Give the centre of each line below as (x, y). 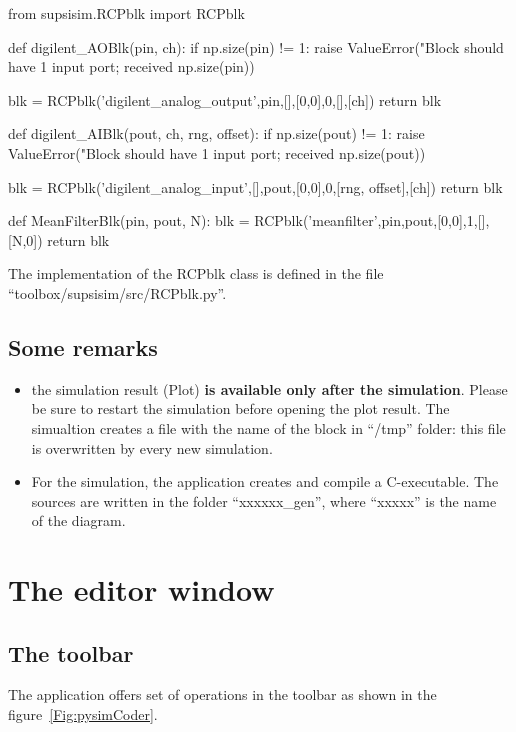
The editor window (141, 589)
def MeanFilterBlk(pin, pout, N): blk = (129, 220)
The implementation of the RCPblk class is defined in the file (196, 273)
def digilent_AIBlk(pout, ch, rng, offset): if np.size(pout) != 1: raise (216, 133)
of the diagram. (78, 520)
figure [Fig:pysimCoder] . (83, 714)
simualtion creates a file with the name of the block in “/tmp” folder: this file (268, 427)
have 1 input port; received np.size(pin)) (131, 66)
